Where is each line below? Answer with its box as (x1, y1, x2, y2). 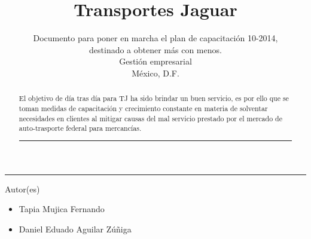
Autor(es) (5, 182, 40, 195)
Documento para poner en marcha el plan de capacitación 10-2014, (33, 32, 278, 44)
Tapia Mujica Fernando (19, 203, 105, 215)
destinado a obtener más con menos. (89, 43, 222, 56)
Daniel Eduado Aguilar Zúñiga (19, 223, 132, 235)
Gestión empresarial (119, 55, 192, 68)
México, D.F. (132, 66, 179, 79)
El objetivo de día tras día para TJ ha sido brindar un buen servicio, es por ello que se (19, 93, 289, 103)
